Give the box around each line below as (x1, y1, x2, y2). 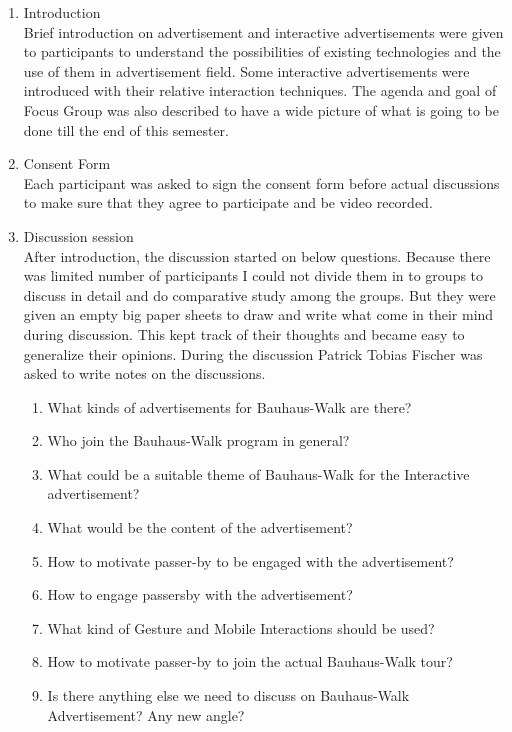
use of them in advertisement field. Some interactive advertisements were (23, 60, 470, 81)
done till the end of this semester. (23, 119, 229, 140)
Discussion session (23, 225, 134, 246)
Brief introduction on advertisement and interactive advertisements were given (23, 21, 504, 42)
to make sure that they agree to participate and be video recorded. (23, 192, 433, 213)
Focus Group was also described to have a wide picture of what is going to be (23, 99, 500, 120)
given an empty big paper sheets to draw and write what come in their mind (23, 304, 494, 325)
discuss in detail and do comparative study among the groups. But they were (23, 284, 496, 305)
